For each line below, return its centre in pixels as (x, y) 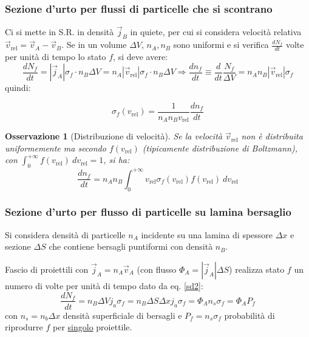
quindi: (18, 88)
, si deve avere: (141, 57)
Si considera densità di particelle (65, 234)
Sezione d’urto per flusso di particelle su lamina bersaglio (148, 212)
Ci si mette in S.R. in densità (59, 32)
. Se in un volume (94, 45)
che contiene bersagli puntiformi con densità (131, 246)
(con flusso (157, 269)
